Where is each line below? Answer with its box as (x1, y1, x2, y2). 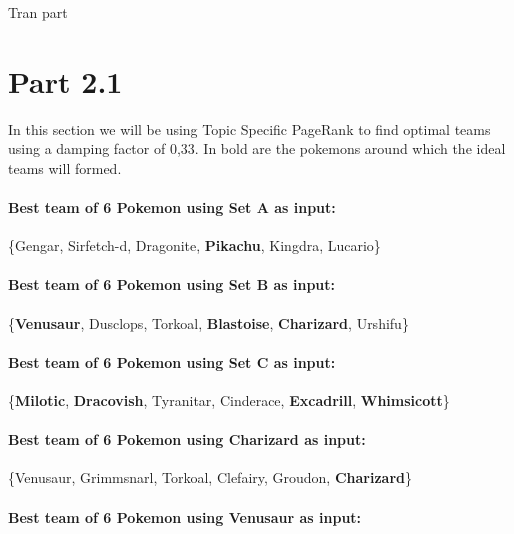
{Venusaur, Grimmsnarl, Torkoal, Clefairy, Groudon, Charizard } (8, 467, 413, 488)
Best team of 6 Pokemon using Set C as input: (8, 351, 336, 372)
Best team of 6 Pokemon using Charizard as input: (8, 429, 366, 450)
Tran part (8, 2, 68, 22)
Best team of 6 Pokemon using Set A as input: (8, 197, 336, 218)
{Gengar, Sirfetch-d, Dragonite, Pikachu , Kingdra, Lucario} (8, 235, 381, 256)
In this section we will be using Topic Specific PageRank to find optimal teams (8, 118, 491, 139)
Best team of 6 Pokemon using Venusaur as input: (8, 506, 362, 527)
